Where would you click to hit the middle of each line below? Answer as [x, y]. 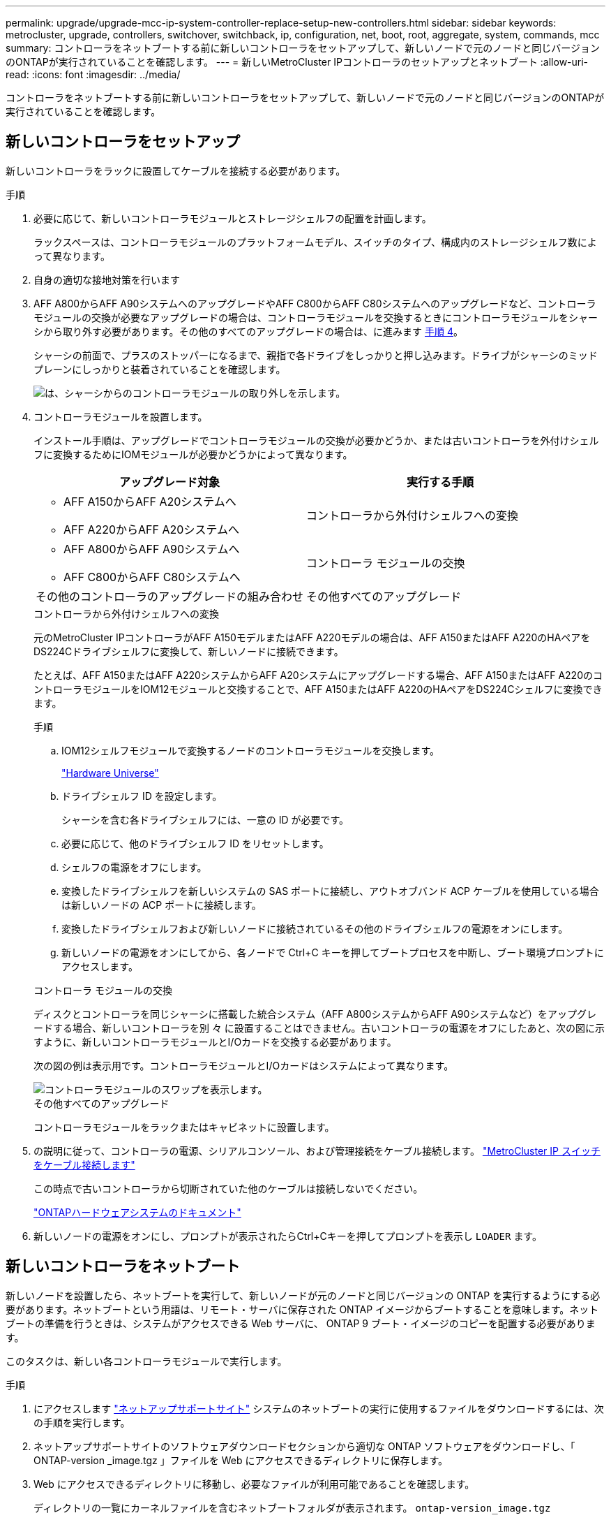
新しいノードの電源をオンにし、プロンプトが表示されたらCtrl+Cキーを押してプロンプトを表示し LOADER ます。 [288, 1236]
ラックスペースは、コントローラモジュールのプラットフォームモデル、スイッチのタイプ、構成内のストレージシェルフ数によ [315, 242]
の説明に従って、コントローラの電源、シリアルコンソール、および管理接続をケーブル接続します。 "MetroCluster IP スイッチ [317, 1150]
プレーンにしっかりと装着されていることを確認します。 [160, 369]
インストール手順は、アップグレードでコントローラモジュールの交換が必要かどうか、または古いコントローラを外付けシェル [316, 440]
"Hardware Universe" [110, 773]
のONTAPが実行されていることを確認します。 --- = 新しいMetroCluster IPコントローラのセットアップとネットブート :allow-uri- [297, 62]
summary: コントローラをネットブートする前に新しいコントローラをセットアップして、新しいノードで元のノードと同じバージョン [303, 48]
